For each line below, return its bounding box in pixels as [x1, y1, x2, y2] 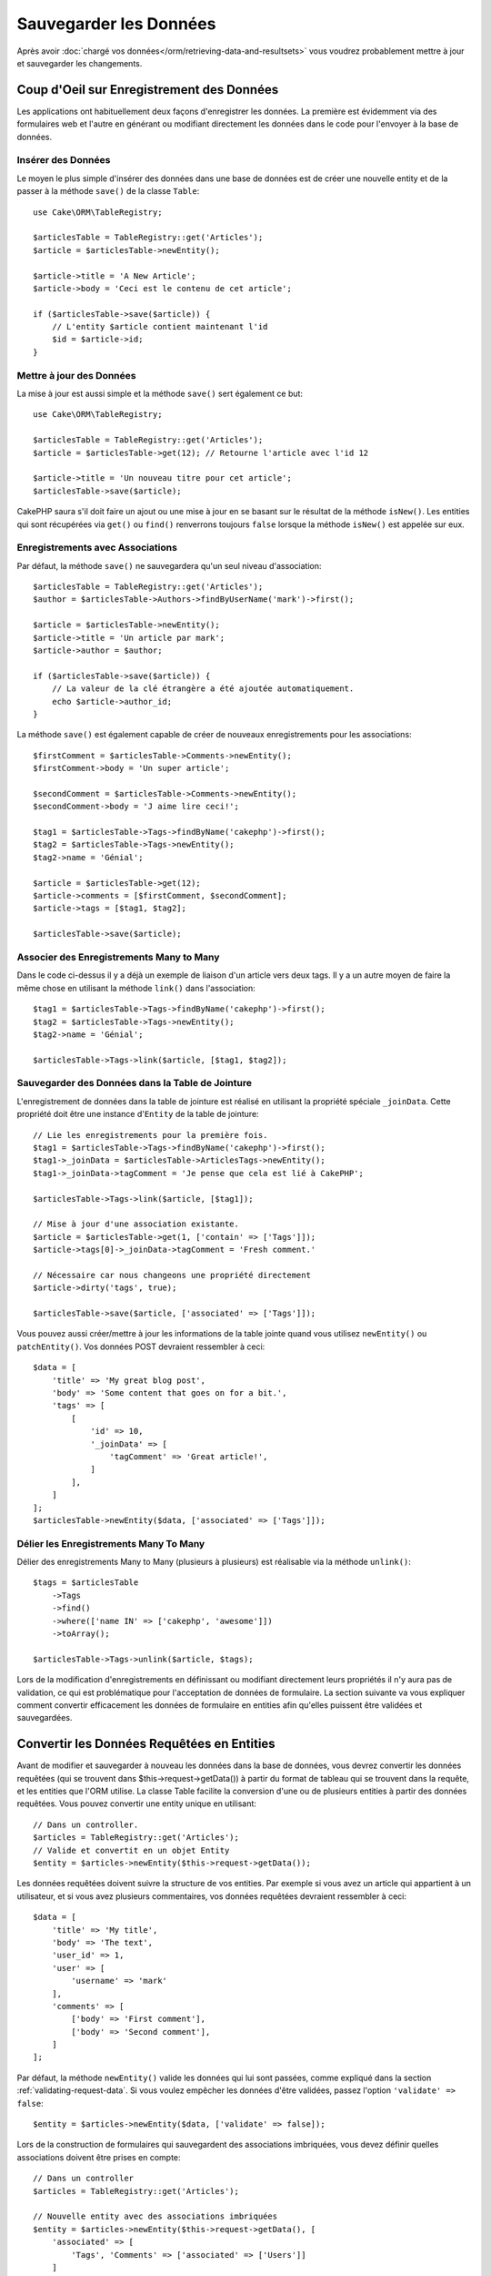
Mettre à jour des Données [16, 369, 136, 381]
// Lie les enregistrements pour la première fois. [33, 1130, 268, 1140]
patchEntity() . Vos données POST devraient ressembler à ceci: [16, 1341, 266, 1352]
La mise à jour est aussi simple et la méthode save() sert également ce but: [16, 388, 304, 399]
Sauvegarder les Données [16, 14, 216, 34]
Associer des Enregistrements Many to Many [16, 950, 220, 963]
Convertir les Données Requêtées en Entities [16, 1736, 276, 1752]
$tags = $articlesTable [33, 1578, 139, 1588]
